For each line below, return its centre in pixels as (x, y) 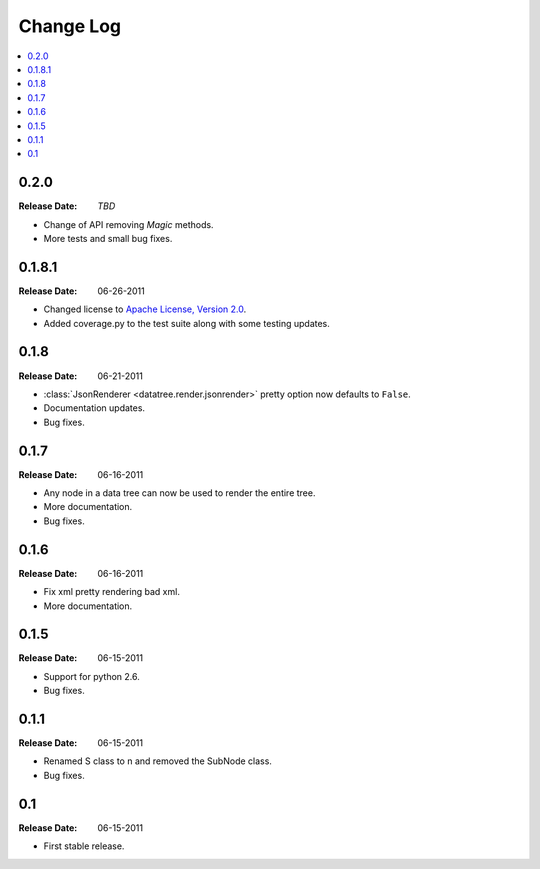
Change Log (70, 26)
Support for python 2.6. (91, 676)
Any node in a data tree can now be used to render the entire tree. (179, 493)
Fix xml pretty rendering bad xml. (111, 592)
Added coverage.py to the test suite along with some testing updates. (186, 323)
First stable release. (84, 846)
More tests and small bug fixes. (108, 238)
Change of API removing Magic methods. (128, 224)
